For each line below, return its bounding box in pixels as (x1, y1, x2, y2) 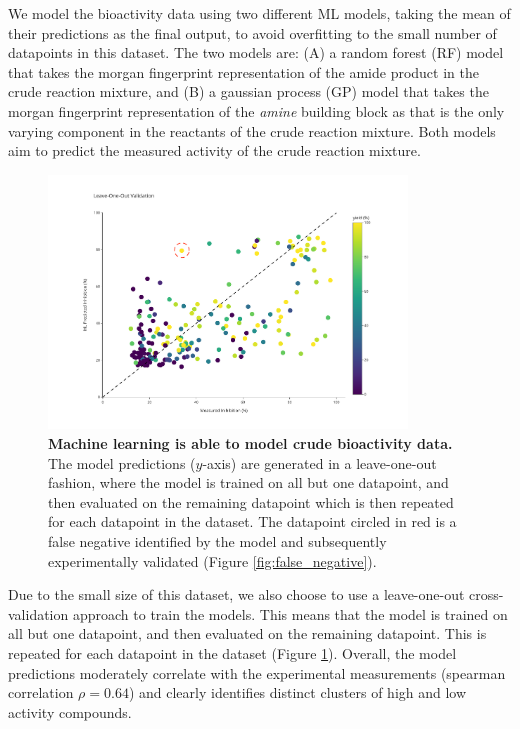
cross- (469, 584, 504, 605)
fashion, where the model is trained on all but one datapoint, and (48, 472, 449, 493)
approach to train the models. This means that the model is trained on (72, 603, 508, 624)
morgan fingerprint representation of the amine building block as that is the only (8, 100, 505, 121)
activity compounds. (8, 701, 132, 722)
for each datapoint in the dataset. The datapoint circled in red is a (48, 511, 457, 532)
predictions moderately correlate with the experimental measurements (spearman (8, 662, 506, 683)
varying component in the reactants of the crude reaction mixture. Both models (8, 120, 496, 141)
